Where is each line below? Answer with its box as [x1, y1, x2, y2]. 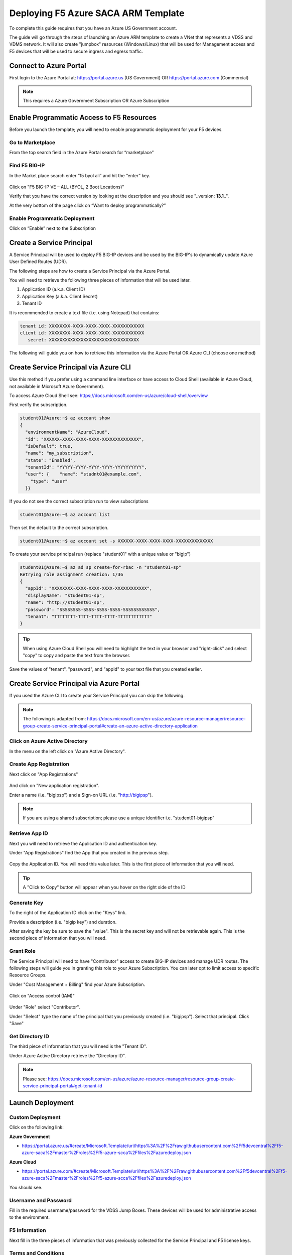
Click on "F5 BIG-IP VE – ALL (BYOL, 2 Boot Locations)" [9, 184, 124, 190]
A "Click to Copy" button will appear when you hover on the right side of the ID [23, 884, 186, 891]
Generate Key [9, 899, 44, 906]
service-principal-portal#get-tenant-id [23, 1082, 102, 1089]
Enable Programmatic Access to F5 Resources [9, 113, 157, 122]
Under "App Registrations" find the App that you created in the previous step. [9, 849, 169, 855]
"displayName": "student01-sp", [25, 592, 105, 598]
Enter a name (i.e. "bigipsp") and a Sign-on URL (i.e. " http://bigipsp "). [9, 792, 153, 798]
